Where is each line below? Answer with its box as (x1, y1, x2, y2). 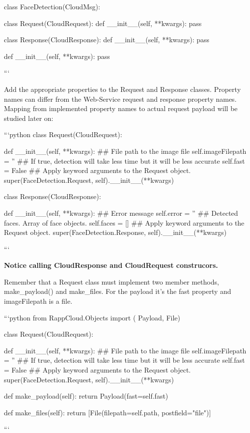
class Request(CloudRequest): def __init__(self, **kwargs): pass (4, 18, 202, 28)
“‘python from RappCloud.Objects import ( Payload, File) (4, 312, 180, 322)
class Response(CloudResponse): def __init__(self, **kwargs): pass (4, 34, 210, 45)
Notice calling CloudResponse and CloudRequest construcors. (4, 260, 218, 270)
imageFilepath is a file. (4, 296, 73, 306)
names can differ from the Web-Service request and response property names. (4, 93, 237, 104)
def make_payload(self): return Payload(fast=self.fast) (4, 391, 168, 401)
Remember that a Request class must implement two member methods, (4, 276, 219, 287)
